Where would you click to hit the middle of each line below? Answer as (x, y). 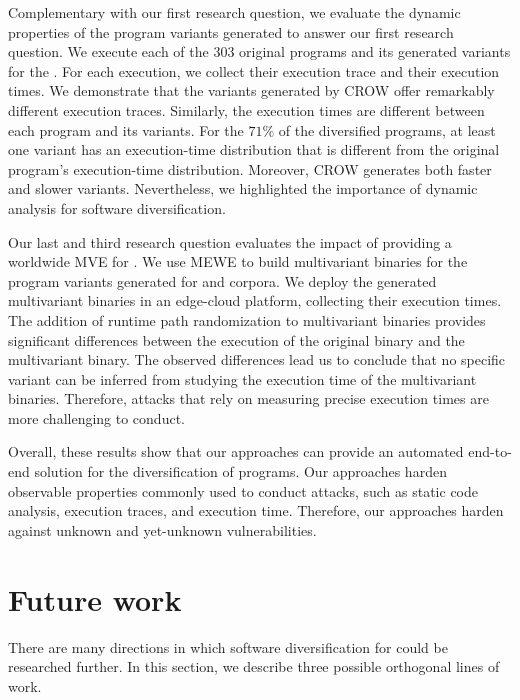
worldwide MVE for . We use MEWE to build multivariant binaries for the (238, 261)
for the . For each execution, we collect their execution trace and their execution (254, 70)
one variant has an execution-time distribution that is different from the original (254, 149)
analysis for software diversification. (117, 207)
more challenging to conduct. (96, 417)
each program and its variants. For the (126, 129)
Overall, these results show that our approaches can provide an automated (236, 451)
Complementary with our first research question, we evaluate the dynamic (234, 12)
